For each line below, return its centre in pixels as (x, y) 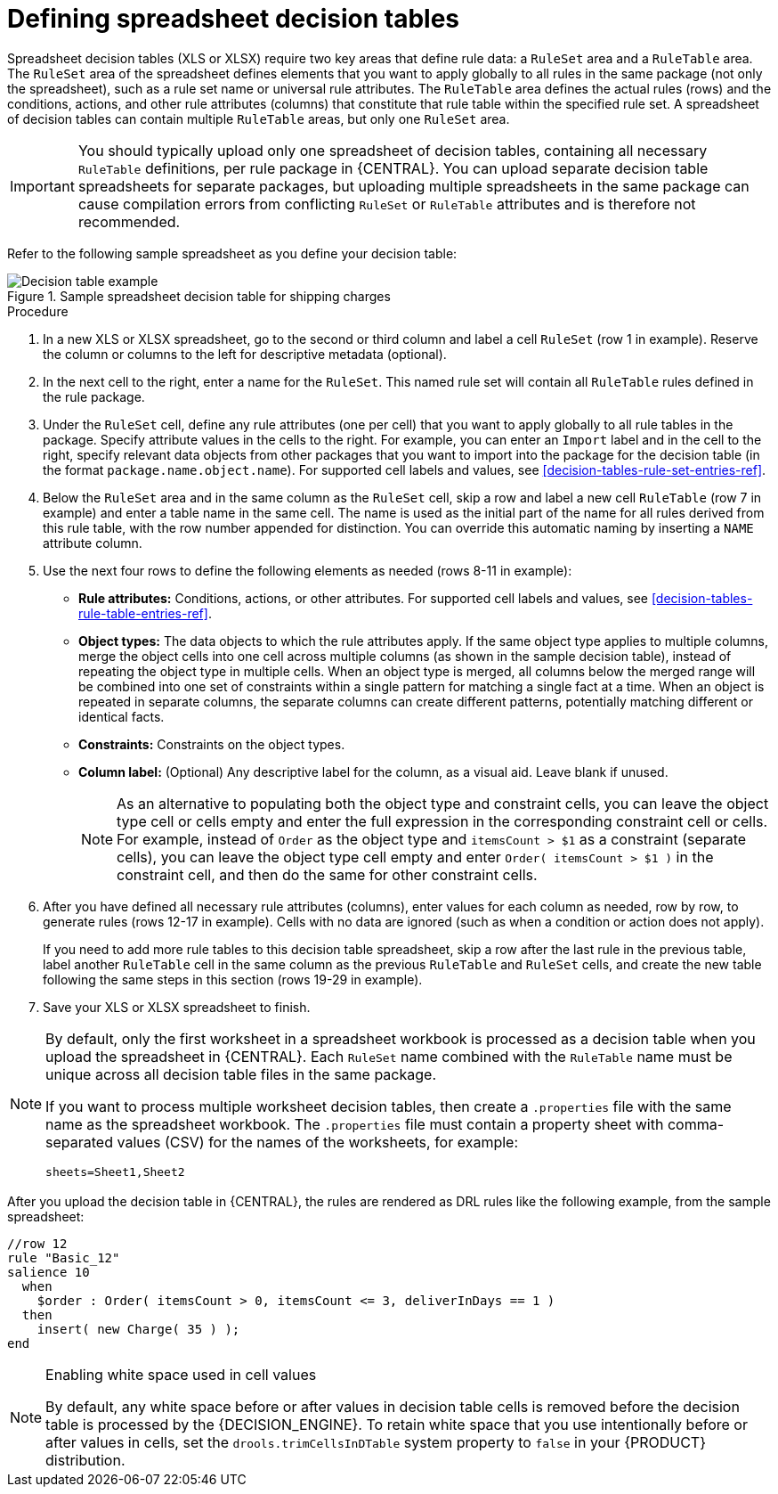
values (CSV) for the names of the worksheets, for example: (318, 1142)
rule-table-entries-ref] (143, 613)
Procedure (38, 311)
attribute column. (93, 543)
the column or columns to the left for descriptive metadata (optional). (245, 354)
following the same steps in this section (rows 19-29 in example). (233, 979)
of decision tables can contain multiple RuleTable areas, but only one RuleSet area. (259, 118)
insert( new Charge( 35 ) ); (138, 1329)
